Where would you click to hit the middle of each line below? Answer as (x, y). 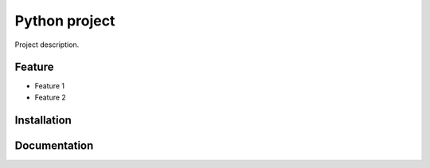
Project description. (47, 45)
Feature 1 (50, 86)
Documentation (54, 145)
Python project (65, 21)
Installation (43, 120)
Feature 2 (51, 97)
